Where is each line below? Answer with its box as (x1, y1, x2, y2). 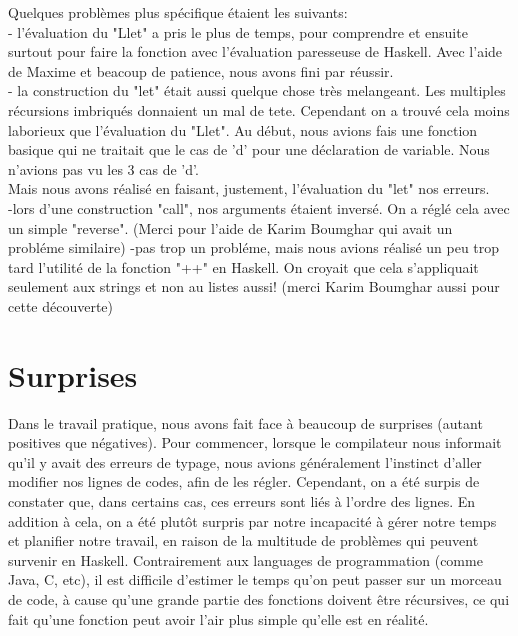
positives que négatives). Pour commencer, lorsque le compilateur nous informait (8, 432, 502, 453)
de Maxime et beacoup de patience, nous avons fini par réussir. (8, 60, 394, 81)
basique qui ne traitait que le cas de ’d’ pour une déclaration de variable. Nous (8, 139, 490, 160)
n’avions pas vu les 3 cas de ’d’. (8, 158, 199, 179)
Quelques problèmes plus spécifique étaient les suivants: (8, 2, 348, 22)
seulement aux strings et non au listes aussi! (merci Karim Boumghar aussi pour (8, 276, 500, 297)
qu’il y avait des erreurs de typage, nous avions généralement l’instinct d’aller (8, 451, 482, 472)
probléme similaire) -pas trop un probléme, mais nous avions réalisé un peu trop (8, 237, 500, 258)
